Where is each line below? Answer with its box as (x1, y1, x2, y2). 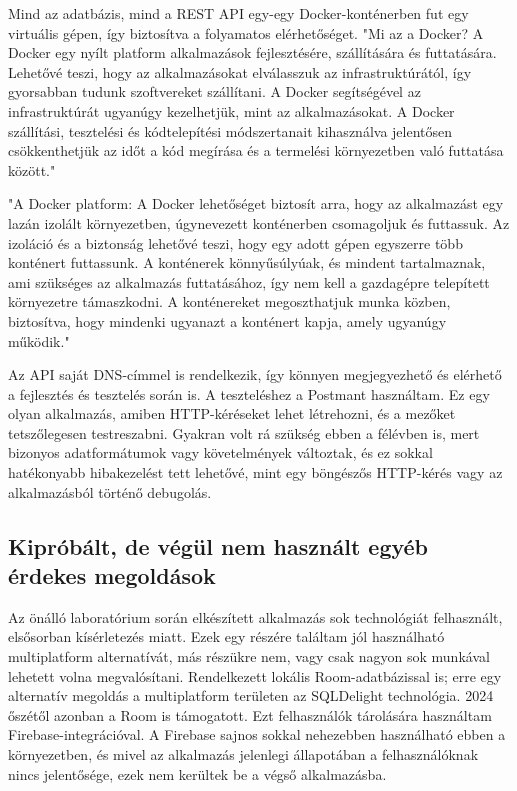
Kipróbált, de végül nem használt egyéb (8, 530, 429, 561)
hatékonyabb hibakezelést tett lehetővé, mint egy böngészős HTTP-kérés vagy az (8, 462, 503, 483)
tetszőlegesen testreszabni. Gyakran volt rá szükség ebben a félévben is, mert (8, 422, 480, 443)
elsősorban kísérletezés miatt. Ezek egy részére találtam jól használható (8, 626, 445, 647)
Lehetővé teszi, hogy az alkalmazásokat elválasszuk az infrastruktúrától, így (8, 61, 472, 82)
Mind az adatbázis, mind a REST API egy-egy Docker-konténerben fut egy (8, 3, 469, 23)
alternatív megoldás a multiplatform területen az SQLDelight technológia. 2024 (8, 685, 494, 706)
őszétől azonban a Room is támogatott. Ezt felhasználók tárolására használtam (8, 704, 492, 725)
